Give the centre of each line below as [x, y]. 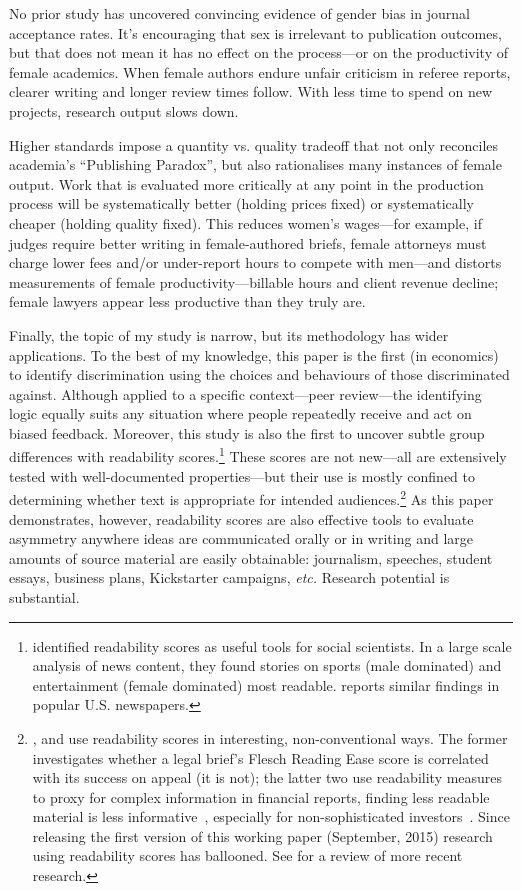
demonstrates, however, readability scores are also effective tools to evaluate [241, 518]
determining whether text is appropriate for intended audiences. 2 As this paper [251, 497]
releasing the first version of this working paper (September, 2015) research [262, 835]
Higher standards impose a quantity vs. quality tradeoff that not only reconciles [254, 144]
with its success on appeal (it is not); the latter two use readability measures [267, 777]
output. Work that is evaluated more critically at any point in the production [246, 183]
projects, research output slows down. [124, 110]
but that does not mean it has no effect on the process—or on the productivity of [258, 52]
